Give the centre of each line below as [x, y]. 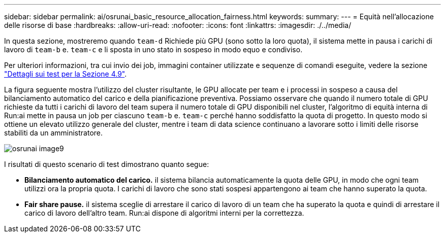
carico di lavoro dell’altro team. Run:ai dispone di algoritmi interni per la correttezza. [164, 213]
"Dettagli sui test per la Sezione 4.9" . [66, 74]
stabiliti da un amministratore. [54, 133]
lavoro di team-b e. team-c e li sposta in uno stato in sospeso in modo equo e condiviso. [153, 49]
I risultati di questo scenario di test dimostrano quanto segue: [107, 164]
